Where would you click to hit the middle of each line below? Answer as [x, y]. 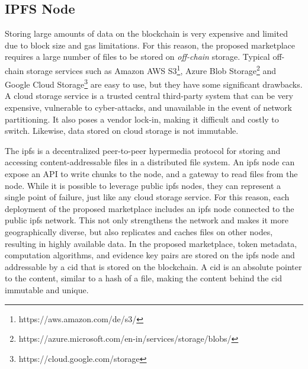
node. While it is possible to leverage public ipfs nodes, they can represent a [143, 185]
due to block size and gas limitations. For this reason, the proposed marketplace [150, 45]
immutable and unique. [47, 289]
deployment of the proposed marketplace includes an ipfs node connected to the [150, 208]
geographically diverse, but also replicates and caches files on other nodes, [139, 232]
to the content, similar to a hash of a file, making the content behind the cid [144, 278]
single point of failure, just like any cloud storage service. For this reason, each [147, 197]
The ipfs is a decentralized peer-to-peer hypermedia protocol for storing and [143, 150]
